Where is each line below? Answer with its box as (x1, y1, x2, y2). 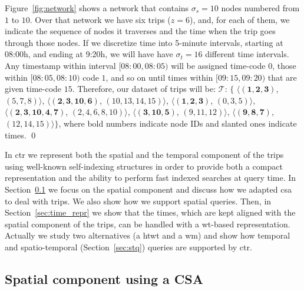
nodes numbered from (221, 2, 300, 14)
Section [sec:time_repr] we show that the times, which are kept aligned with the (5, 206, 296, 219)
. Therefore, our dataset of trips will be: (72, 82, 216, 95)
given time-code (5, 82, 62, 95)
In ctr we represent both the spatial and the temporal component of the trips (5, 148, 284, 161)
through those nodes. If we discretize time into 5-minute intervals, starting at (5, 36, 283, 48)
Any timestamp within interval (5, 59, 116, 71)
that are (267, 71, 297, 83)
